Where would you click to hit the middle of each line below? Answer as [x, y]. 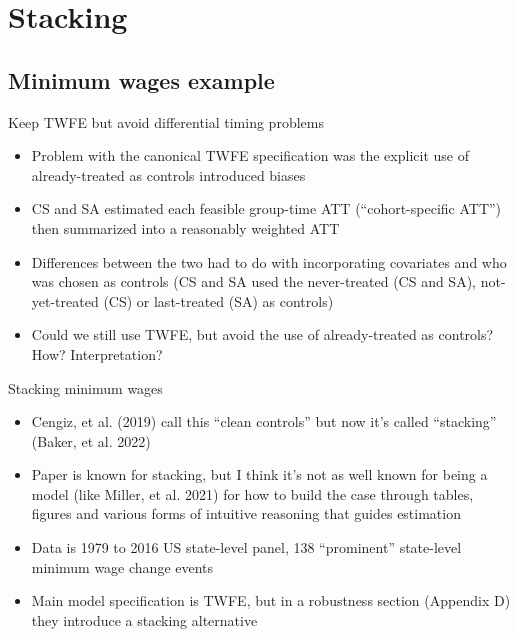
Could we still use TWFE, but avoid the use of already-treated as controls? [262, 334]
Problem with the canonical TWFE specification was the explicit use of [250, 155]
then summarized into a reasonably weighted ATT [185, 227]
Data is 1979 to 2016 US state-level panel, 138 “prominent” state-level [246, 547]
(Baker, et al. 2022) [91, 440]
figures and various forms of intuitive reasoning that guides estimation [246, 513]
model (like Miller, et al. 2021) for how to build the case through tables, [252, 493]
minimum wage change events [122, 566]
